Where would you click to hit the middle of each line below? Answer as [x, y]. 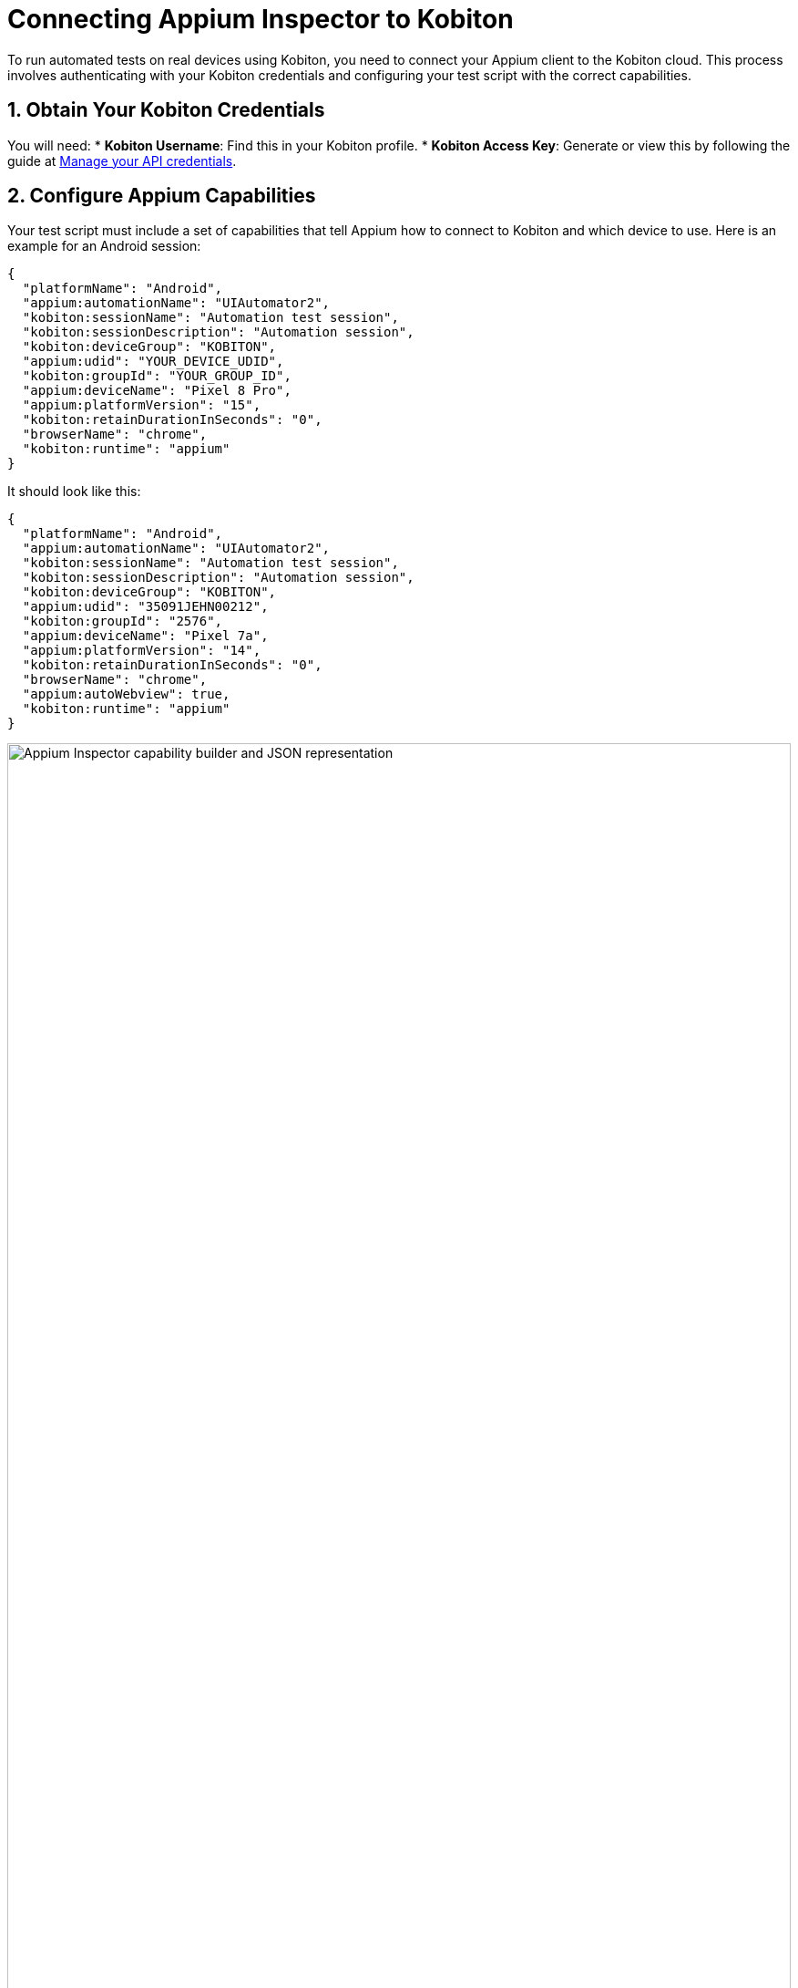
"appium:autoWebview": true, [126, 694]
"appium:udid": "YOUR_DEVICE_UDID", [153, 362]
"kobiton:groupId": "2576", [123, 621]
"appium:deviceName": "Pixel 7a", [145, 636]
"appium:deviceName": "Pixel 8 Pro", [157, 391]
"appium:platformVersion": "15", [142, 405]
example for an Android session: [104, 246]
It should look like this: [74, 492]
